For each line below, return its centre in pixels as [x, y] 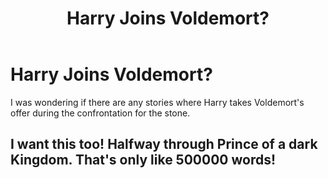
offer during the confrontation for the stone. [100, 113]
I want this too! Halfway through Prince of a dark [164, 144]
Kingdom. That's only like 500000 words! [143, 160]
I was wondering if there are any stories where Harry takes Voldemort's [157, 102]
